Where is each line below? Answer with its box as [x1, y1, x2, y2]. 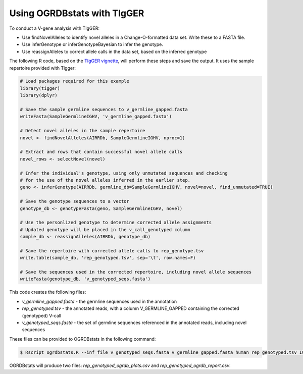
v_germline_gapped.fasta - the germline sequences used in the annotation [22, 298, 177, 304]
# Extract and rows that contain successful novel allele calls [20, 149, 183, 155]
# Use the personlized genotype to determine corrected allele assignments [20, 220, 212, 226]
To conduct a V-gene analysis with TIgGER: [9, 25, 99, 31]
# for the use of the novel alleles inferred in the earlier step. [20, 177, 191, 183]
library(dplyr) [20, 92, 58, 98]
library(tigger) [20, 85, 61, 91]
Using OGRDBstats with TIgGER [9, 8, 144, 19]
